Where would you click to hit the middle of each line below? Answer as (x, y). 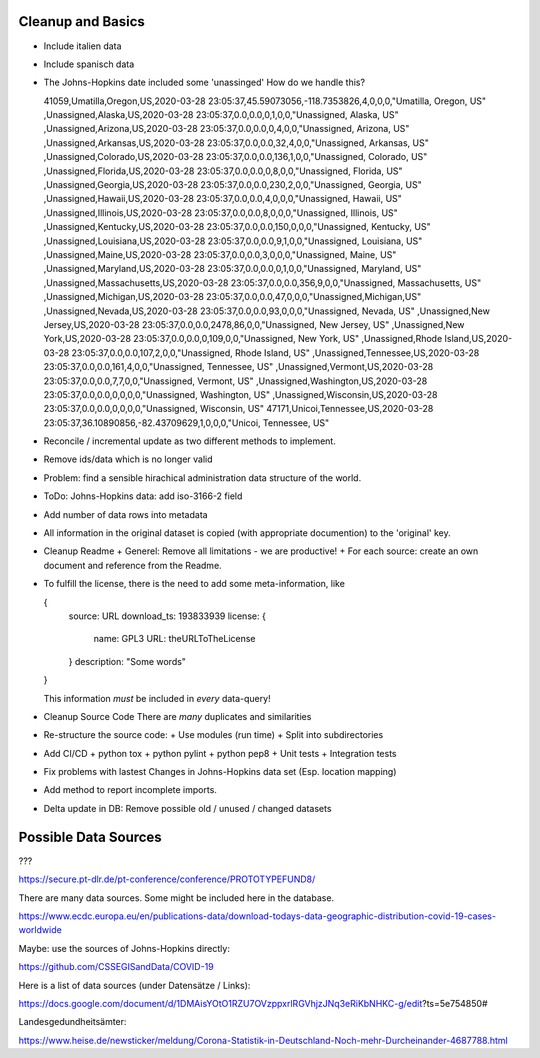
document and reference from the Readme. (132, 565)
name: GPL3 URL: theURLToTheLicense (174, 639)
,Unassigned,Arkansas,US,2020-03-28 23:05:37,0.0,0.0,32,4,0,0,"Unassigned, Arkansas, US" (236, 142)
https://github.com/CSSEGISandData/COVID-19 (116, 967)
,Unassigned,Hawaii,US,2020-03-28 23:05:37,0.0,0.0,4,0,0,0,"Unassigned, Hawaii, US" (222, 199)
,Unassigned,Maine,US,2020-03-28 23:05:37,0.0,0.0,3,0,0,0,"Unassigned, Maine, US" (220, 254)
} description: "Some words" (127, 661)
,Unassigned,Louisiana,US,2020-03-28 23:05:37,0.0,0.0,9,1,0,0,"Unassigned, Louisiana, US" (233, 241)
